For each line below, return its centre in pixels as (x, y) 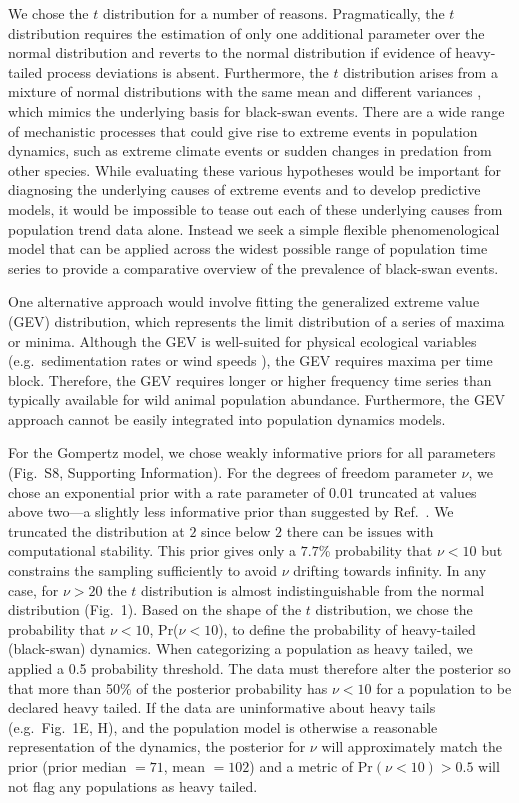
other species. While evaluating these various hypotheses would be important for (254, 169)
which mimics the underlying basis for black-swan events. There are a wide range (256, 110)
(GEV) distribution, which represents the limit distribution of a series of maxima (256, 320)
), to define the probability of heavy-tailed (347, 628)
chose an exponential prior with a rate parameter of (166, 491)
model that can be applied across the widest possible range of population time (248, 248)
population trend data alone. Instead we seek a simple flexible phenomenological (254, 228)
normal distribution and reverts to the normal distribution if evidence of (229, 52)
